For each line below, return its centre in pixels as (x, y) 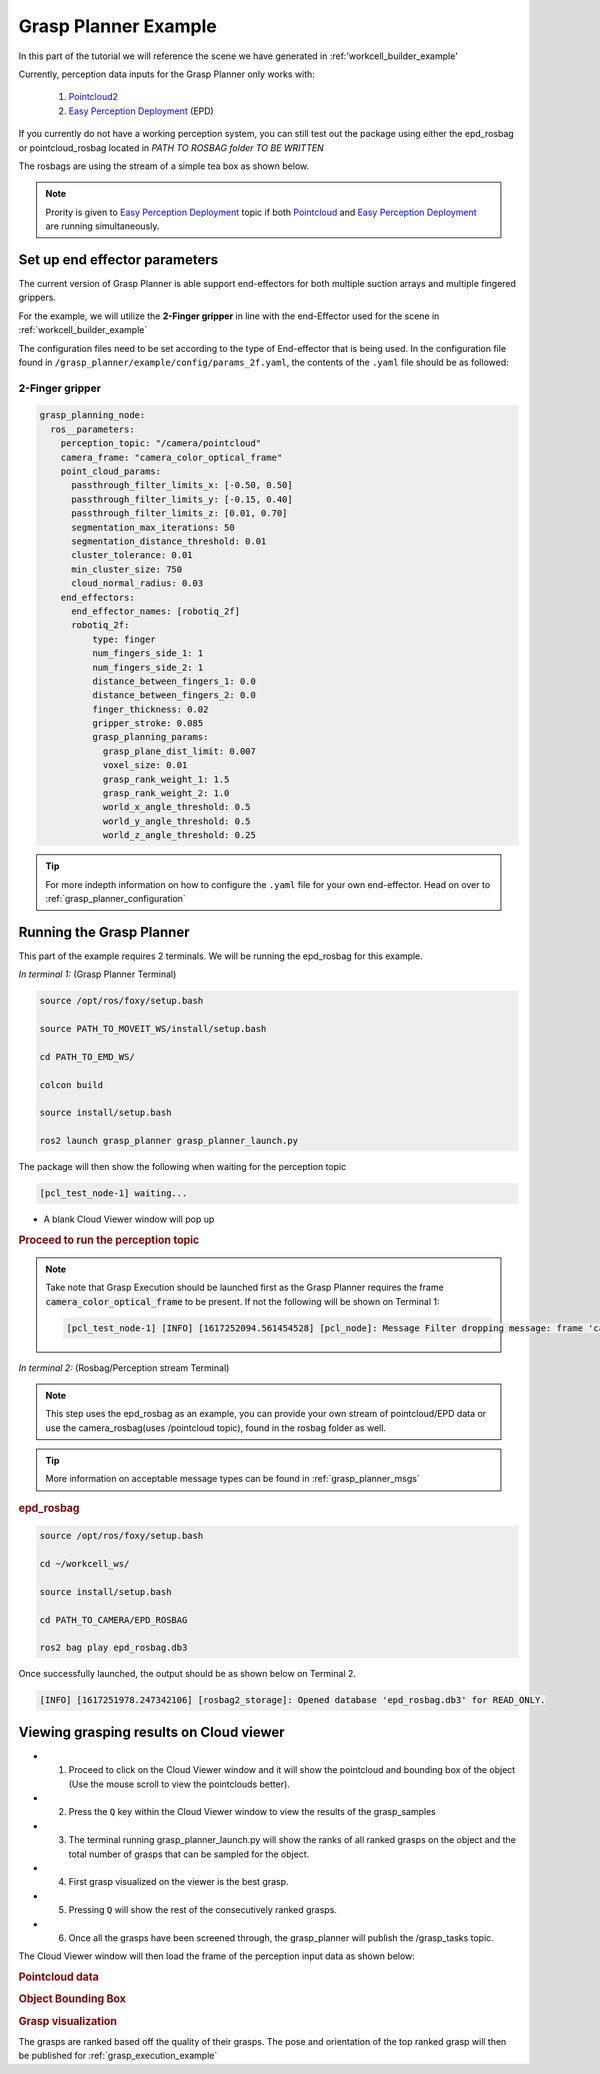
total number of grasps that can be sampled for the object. (189, 1854)
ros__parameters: (92, 429)
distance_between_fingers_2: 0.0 (174, 695)
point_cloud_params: (111, 471)
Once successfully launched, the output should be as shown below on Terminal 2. (187, 1674)
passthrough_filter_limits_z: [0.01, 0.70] (179, 513)
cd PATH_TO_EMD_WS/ (87, 1056)
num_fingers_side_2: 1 (147, 667)
